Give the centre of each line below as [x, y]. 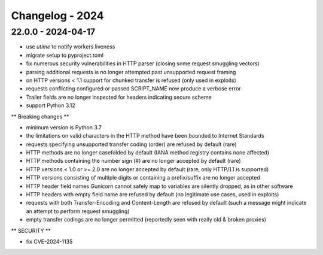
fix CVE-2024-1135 [49, 241]
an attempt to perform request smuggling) [78, 211]
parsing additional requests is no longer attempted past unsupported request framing [131, 72]
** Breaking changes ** [40, 116]
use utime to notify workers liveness [71, 47]
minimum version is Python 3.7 [64, 127]
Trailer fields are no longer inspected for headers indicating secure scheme [119, 97]
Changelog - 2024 [57, 16]
